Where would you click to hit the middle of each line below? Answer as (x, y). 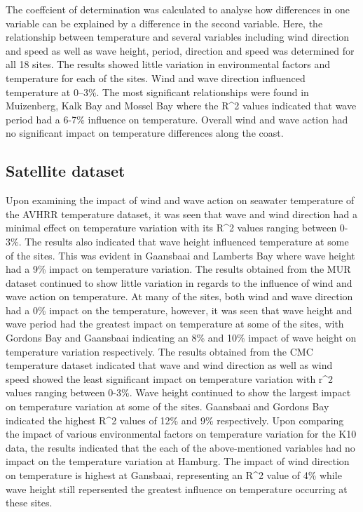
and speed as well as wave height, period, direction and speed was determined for (180, 50)
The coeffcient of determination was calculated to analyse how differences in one (178, 9)
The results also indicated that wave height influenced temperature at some (187, 241)
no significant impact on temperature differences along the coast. (145, 133)
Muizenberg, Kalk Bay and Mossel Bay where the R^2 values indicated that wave (181, 106)
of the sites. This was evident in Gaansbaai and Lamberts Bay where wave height (180, 255)
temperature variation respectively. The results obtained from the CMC (159, 351)
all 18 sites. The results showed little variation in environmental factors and (168, 64)
